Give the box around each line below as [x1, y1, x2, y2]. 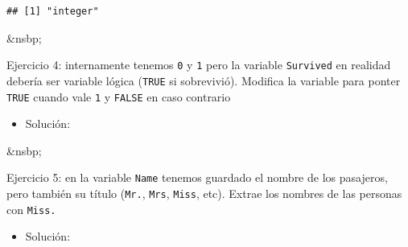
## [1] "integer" [6, 6, 99, 17]
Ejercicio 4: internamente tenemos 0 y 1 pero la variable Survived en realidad [6, 56, 391, 73]
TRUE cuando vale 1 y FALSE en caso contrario [6, 88, 231, 105]
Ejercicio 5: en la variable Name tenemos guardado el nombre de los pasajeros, [6, 169, 388, 186]
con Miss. [6, 200, 56, 217]
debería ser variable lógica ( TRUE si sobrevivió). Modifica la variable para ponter [6, 72, 401, 89]
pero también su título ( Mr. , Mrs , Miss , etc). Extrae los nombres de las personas [6, 185, 402, 201]
